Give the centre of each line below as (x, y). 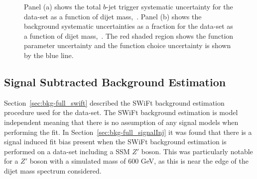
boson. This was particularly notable (197, 151)
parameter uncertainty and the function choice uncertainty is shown (128, 45)
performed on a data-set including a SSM (67, 151)
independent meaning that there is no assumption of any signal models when (121, 122)
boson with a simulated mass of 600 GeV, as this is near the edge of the (139, 161)
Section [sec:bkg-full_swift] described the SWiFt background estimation (114, 102)
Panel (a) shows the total (63, 6)
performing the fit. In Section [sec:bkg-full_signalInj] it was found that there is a (128, 132)
